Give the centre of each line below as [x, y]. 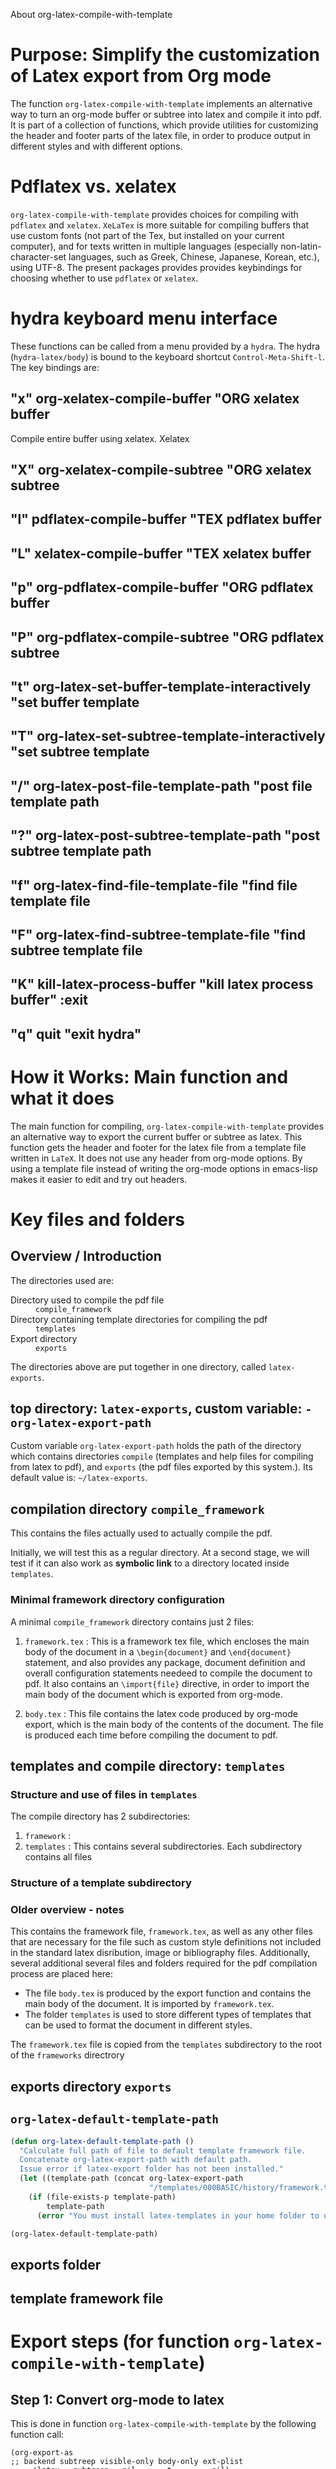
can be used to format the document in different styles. [138, 2025]
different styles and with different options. [96, 146]
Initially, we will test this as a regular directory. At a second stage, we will [160, 1553]
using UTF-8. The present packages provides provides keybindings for [156, 267]
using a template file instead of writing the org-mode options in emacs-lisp [164, 1168]
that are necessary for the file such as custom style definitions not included [166, 1942]
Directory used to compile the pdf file [87, 1300]
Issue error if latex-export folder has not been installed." [151, 2169]
